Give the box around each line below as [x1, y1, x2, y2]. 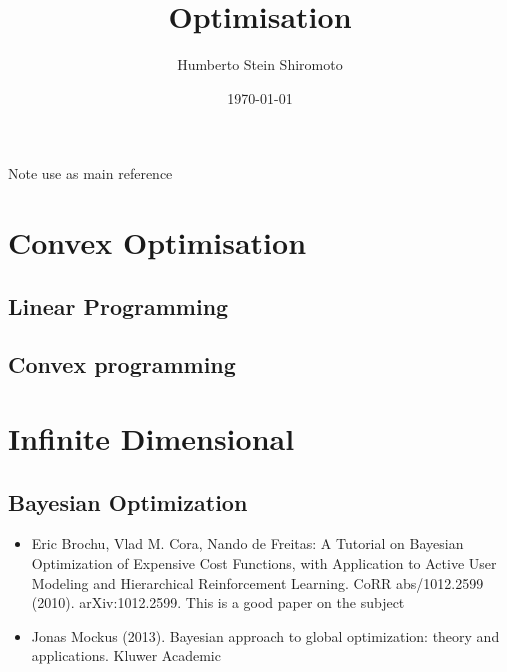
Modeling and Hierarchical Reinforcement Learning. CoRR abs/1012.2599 [31, 572, 484, 593]
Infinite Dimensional [8, 418, 295, 459]
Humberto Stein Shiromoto [177, 54, 343, 75]
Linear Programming [8, 290, 229, 321]
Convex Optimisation [8, 222, 307, 263]
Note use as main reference [8, 163, 173, 184]
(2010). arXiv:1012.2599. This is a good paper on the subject [31, 592, 405, 613]
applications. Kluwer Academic [31, 645, 221, 666]
